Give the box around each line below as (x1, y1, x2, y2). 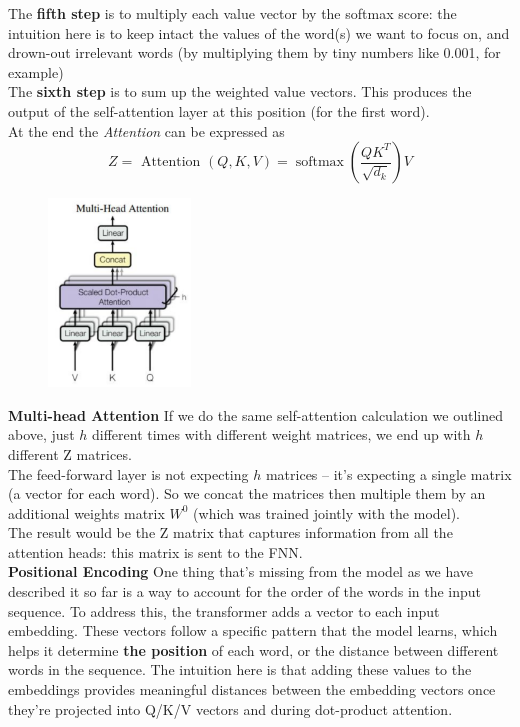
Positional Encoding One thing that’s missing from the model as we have (8, 561, 474, 582)
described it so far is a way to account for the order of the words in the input (8, 581, 482, 602)
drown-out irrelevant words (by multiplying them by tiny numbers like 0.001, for (8, 42, 501, 63)
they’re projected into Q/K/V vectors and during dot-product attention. (8, 698, 453, 719)
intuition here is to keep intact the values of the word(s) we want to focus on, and (8, 22, 510, 43)
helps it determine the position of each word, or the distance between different (8, 639, 499, 660)
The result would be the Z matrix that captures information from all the (8, 522, 453, 543)
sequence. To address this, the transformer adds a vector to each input (8, 600, 440, 621)
